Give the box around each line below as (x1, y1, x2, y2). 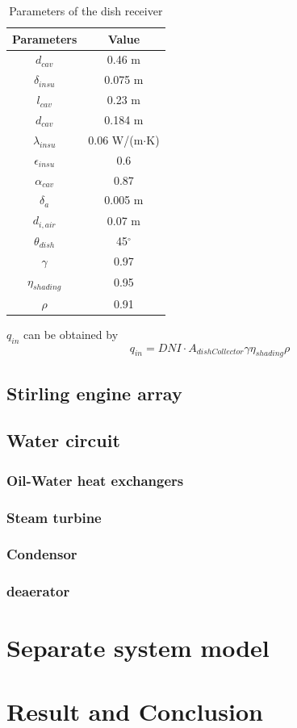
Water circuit (6, 428, 120, 453)
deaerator (6, 581, 70, 601)
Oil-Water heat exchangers (6, 470, 184, 490)
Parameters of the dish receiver (9, 2, 163, 19)
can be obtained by (23, 325, 119, 342)
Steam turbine (6, 507, 102, 527)
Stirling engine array (6, 380, 182, 405)
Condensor (6, 544, 77, 564)
